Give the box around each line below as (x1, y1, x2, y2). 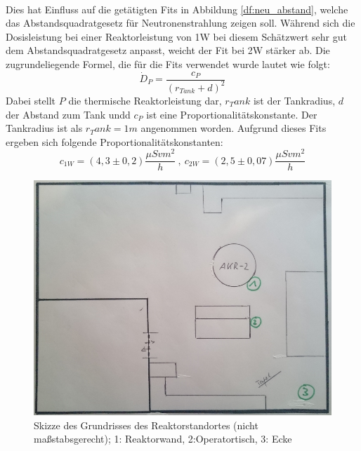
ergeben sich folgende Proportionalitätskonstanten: (6, 134, 223, 149)
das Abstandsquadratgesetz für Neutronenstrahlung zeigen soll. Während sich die (6, 15, 355, 30)
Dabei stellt (6, 93, 56, 107)
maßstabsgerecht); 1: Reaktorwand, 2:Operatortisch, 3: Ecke (34, 431, 292, 446)
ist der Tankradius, (253, 93, 336, 107)
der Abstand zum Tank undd (6, 107, 131, 121)
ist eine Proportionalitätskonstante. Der (146, 107, 317, 121)
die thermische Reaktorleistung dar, (68, 93, 222, 107)
